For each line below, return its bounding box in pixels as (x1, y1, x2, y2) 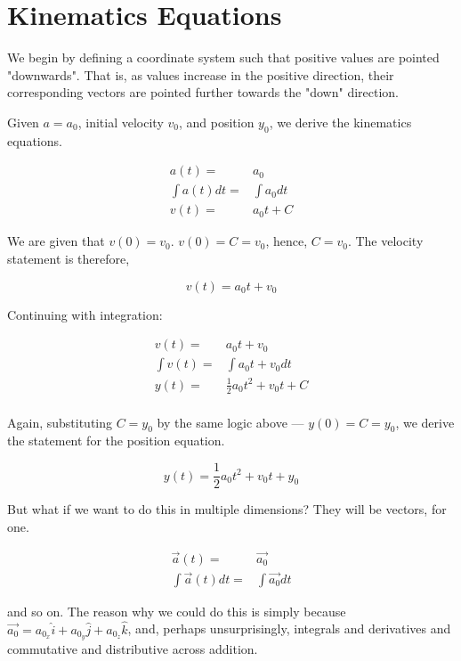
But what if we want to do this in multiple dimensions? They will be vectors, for (7, 500, 447, 518)
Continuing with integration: (7, 305, 163, 323)
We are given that (7, 232, 105, 250)
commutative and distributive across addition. (7, 640, 258, 658)
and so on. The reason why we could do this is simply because (7, 601, 346, 620)
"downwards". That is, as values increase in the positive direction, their (7, 65, 394, 84)
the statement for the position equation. (7, 431, 225, 450)
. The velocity (347, 232, 424, 250)
